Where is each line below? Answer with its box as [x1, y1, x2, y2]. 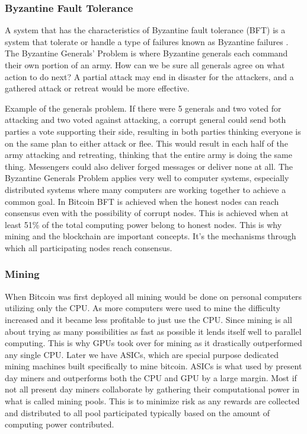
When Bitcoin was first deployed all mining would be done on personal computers [5, 290, 302, 302]
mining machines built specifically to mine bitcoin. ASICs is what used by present [5, 360, 302, 372]
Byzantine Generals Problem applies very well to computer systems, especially [5, 172, 289, 184]
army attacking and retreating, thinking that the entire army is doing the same [5, 148, 292, 161]
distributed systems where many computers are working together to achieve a [5, 183, 286, 195]
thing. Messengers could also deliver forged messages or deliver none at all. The [5, 160, 293, 172]
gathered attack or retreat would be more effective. [5, 82, 190, 94]
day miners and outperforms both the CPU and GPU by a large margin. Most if [5, 371, 297, 384]
